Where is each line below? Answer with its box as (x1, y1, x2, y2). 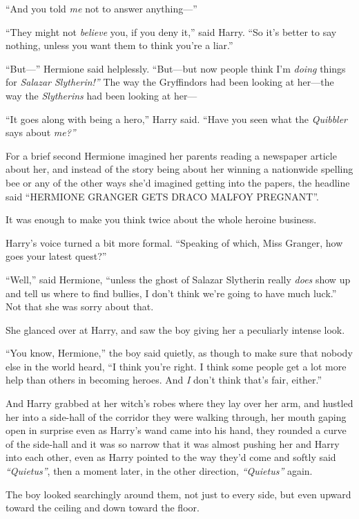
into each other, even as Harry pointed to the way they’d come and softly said (6, 450, 336, 464)
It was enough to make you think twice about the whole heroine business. (6, 212, 317, 227)
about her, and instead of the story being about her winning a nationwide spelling (6, 162, 353, 176)
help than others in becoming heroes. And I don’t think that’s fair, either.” (6, 372, 322, 387)
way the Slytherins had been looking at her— (6, 88, 197, 102)
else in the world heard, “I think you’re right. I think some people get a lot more (6, 359, 347, 373)
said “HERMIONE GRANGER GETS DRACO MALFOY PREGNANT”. (6, 189, 319, 203)
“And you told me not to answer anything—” (6, 1, 197, 15)
